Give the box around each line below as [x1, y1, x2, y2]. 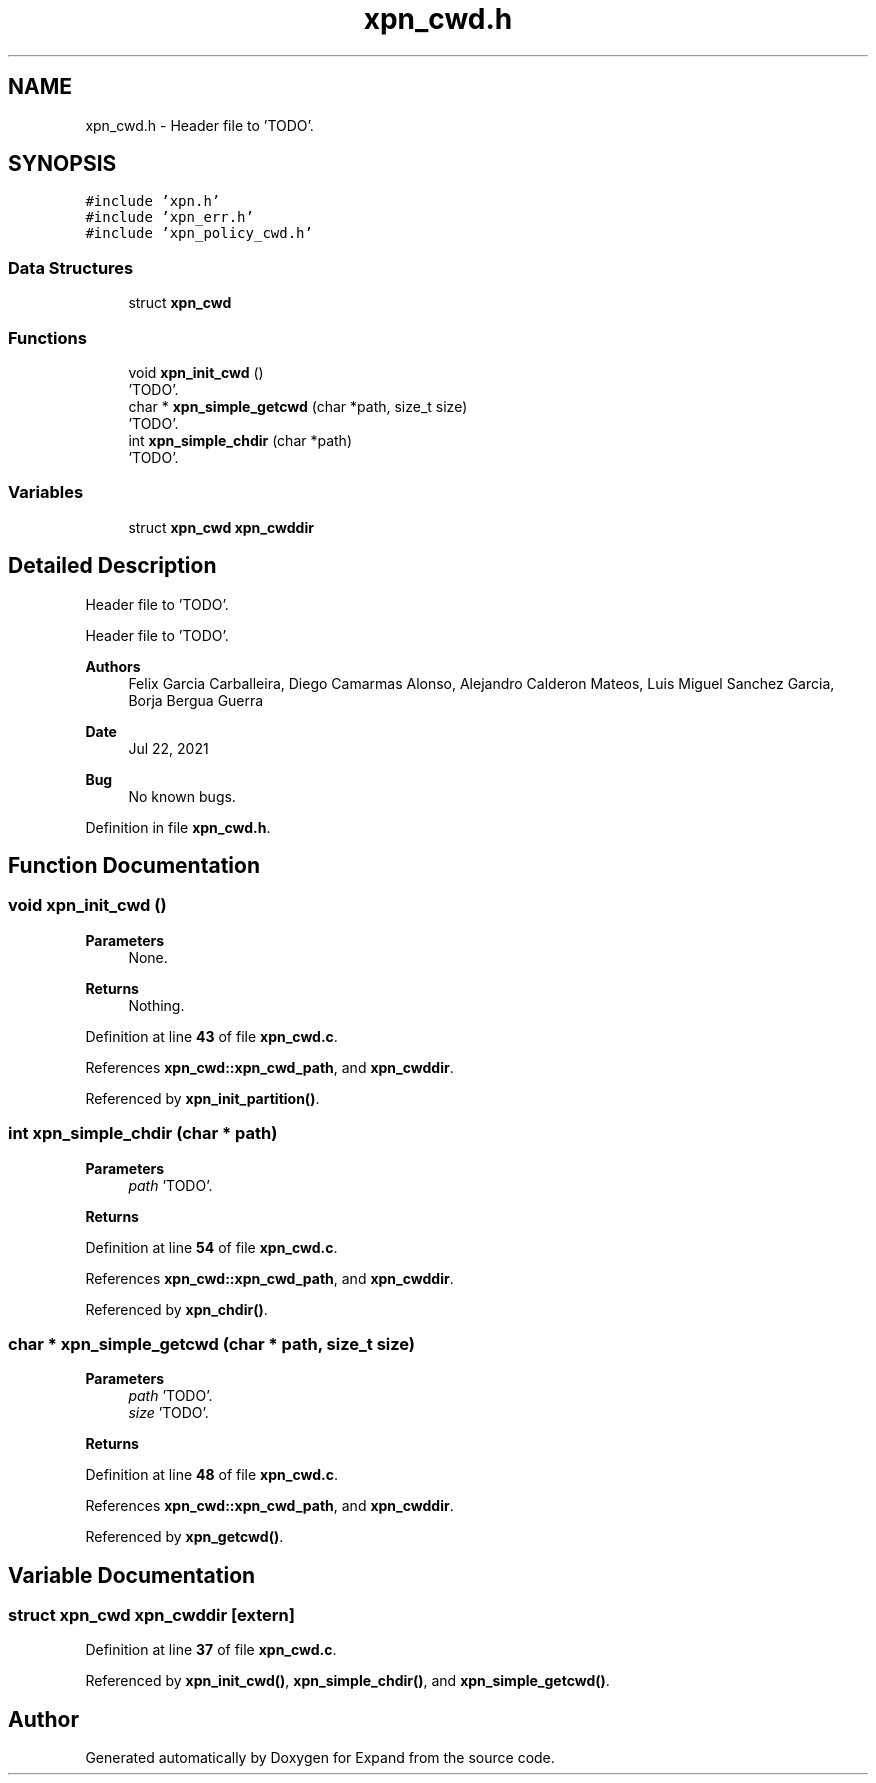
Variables [8, 482, 84, 503]
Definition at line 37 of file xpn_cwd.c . [85, 1641, 337, 1659]
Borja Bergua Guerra [128, 691, 264, 709]
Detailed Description [8, 553, 217, 579]
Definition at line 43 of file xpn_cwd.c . [85, 1027, 338, 1045]
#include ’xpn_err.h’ [85, 209, 254, 226]
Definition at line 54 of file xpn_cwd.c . [85, 1238, 338, 1256]
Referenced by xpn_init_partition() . [85, 1089, 320, 1107]
